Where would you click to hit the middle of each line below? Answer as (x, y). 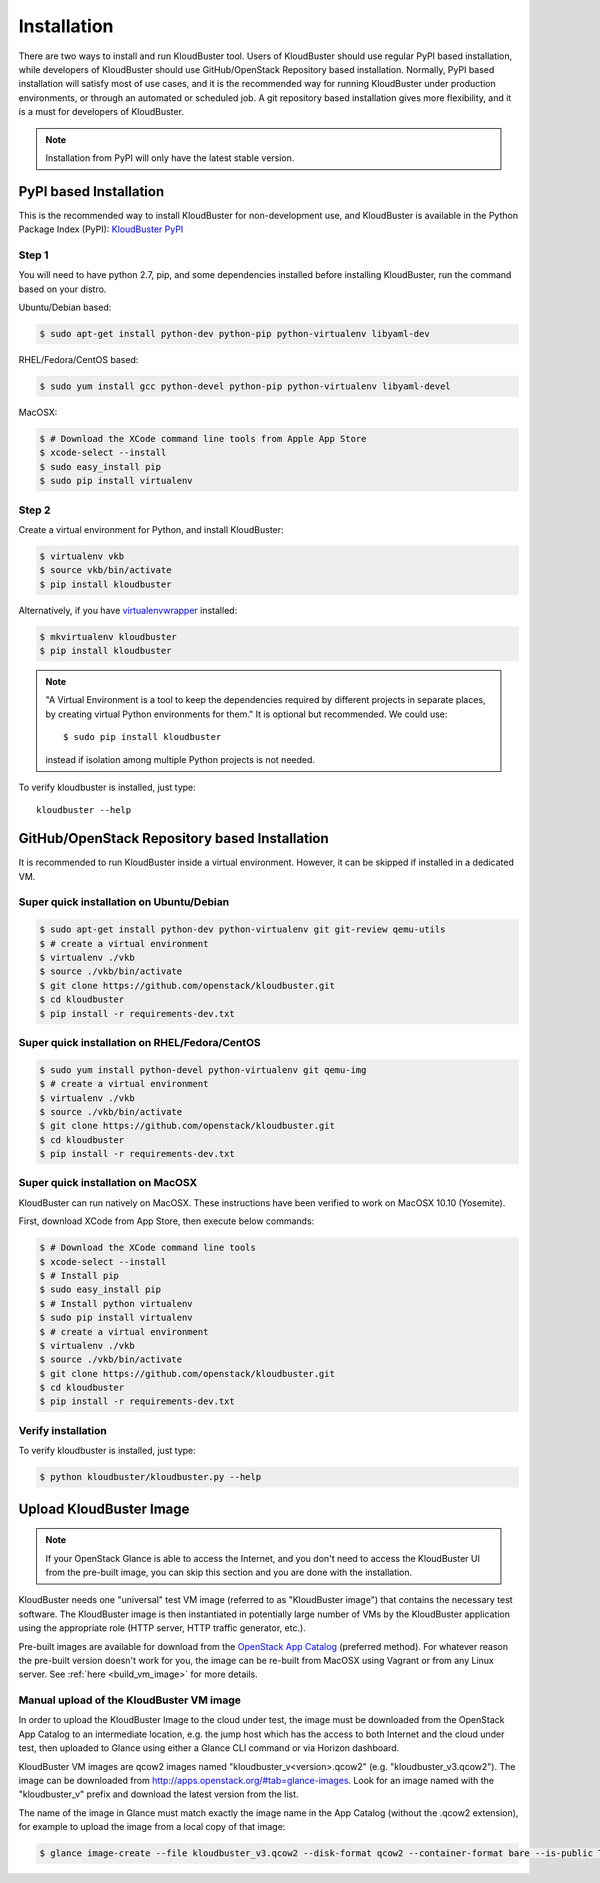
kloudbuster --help (84, 810)
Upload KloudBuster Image (104, 1508)
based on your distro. (62, 289)
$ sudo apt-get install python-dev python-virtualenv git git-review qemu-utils (242, 929)
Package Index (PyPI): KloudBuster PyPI (101, 229)
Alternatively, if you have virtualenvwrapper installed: (128, 610)
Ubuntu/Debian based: (65, 307)
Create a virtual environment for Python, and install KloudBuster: (151, 529)
